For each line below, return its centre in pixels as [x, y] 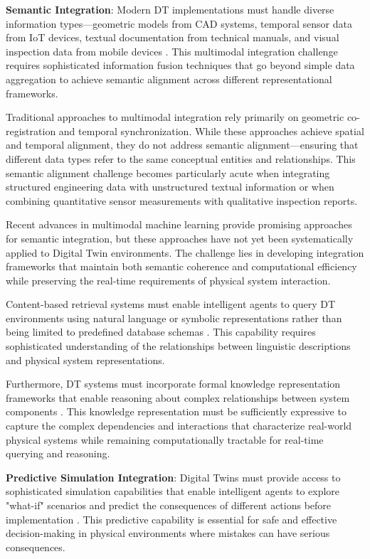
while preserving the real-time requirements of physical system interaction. [168, 280]
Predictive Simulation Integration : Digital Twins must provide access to [173, 477]
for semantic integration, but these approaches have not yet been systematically [180, 238]
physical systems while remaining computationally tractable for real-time [165, 439]
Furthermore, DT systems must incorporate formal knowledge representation [173, 384]
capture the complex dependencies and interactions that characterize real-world [179, 426]
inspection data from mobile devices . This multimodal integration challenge [172, 51]
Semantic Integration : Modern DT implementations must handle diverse [170, 9]
